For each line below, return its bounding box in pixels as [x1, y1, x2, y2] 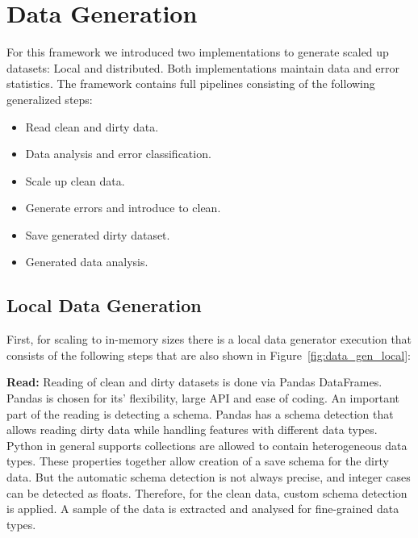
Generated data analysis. [25, 253, 148, 270]
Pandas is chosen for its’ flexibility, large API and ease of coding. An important [6, 390, 400, 407]
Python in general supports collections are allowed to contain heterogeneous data [6, 436, 408, 453]
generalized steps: [6, 90, 93, 107]
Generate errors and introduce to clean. [25, 199, 221, 216]
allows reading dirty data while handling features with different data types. [6, 421, 378, 438]
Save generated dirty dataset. [25, 226, 170, 243]
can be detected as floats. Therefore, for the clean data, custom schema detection [6, 484, 408, 501]
